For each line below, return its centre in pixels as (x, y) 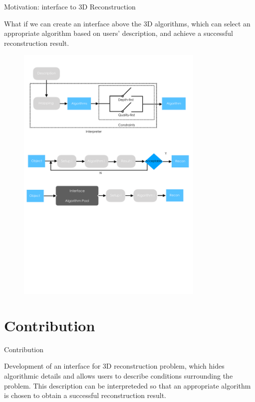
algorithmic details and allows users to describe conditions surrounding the (119, 376)
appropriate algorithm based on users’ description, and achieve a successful (119, 33)
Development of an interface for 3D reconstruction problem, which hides (114, 366)
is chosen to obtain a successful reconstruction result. (85, 395)
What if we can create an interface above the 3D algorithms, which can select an (127, 23)
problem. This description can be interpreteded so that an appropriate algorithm (127, 385)
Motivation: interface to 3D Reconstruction (70, 6)
